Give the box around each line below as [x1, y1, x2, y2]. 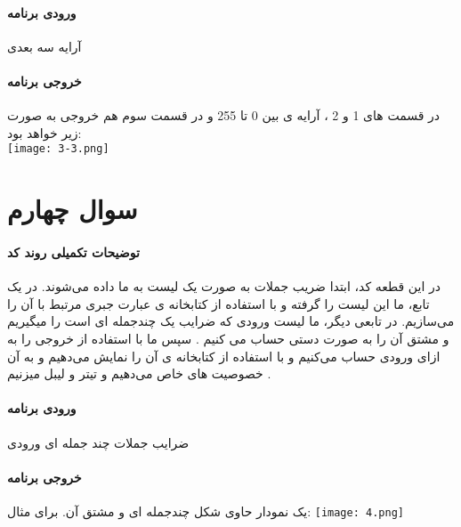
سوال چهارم [7, 191, 138, 227]
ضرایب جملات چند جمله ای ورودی [7, 433, 190, 451]
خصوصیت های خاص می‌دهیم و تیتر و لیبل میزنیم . [7, 364, 271, 383]
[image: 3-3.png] [7, 142, 109, 156]
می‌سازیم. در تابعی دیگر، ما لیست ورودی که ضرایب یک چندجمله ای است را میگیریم [7, 312, 455, 330]
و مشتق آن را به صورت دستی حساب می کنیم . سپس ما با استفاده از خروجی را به [7, 328, 449, 347]
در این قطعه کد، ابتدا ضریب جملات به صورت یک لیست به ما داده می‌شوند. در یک [7, 277, 441, 296]
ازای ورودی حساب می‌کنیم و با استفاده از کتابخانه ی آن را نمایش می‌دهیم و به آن [7, 346, 441, 365]
